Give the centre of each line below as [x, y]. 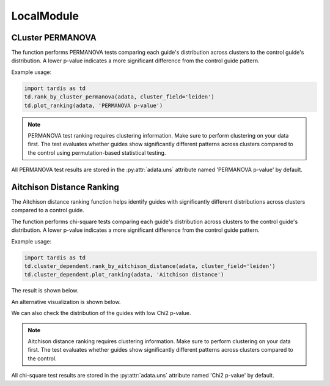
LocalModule [45, 16]
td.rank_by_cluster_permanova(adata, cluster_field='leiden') [119, 97]
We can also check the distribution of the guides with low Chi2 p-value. [101, 313]
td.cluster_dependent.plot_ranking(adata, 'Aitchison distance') [124, 275]
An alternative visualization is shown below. [66, 302]
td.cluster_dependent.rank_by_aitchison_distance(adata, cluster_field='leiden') [150, 266]
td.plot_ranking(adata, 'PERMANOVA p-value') [94, 105]
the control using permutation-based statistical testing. [97, 152]
